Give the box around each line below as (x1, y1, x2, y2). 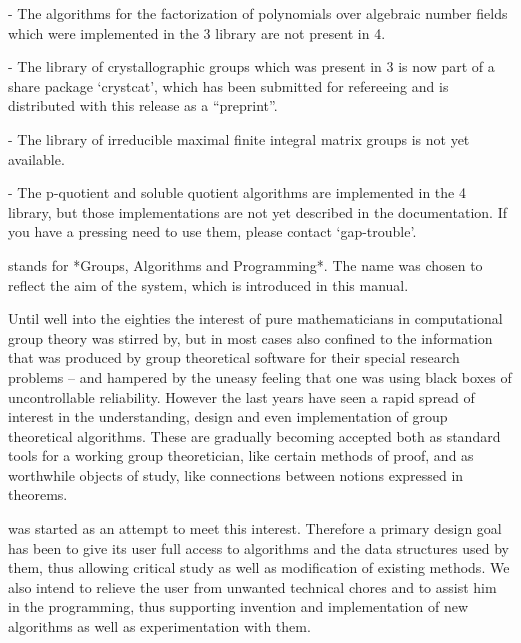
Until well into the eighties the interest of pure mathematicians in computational (8, 308, 503, 329)
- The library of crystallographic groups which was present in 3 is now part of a (8, 56, 495, 77)
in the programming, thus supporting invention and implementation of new (8, 596, 468, 617)
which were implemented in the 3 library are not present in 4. (8, 22, 386, 43)
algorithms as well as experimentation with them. (8, 616, 311, 637)
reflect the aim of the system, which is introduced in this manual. (8, 274, 409, 295)
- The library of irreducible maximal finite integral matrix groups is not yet (8, 128, 470, 149)
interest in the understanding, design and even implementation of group (8, 406, 448, 427)
